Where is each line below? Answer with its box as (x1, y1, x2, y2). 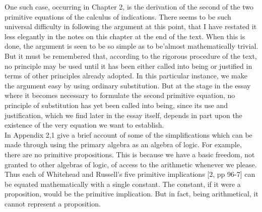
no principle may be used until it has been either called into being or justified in (5, 60, 252, 71)
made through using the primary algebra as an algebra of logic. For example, (5, 139, 242, 150)
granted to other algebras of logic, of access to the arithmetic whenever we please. (5, 159, 257, 169)
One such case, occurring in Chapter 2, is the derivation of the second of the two (5, 2, 253, 12)
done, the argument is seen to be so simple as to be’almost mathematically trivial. (5, 41, 258, 51)
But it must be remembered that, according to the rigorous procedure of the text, (5, 50, 257, 61)
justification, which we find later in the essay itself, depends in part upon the (5, 110, 242, 120)
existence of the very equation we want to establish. (5, 120, 164, 130)
